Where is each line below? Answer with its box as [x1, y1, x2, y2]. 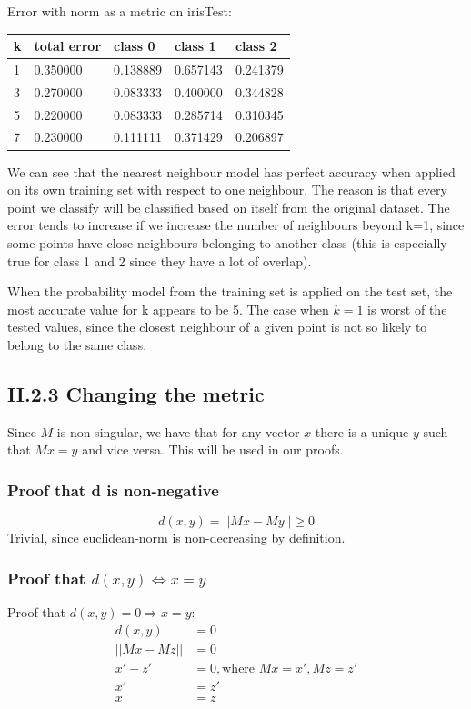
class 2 [235, 36, 277, 55]
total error [34, 36, 102, 55]
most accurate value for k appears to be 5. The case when [7, 299, 329, 318]
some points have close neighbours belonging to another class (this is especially [7, 233, 447, 252]
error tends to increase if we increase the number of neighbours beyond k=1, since [7, 215, 465, 235]
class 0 [114, 36, 155, 55]
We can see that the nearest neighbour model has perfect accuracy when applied [7, 162, 456, 181]
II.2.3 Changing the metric [7, 379, 265, 407]
